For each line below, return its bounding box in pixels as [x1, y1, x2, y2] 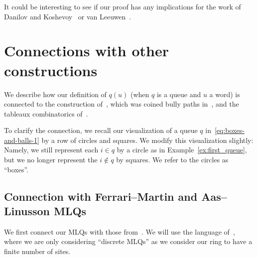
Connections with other [4, 40, 169, 61]
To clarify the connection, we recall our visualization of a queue [4, 125, 198, 135]
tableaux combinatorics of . [4, 108, 88, 119]
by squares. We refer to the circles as [116, 154, 229, 165]
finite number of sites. [4, 246, 71, 257]
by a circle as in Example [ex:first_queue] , [117, 144, 247, 155]
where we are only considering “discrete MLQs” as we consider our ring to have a [4, 236, 253, 247]
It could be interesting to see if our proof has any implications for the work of [4, 1, 241, 11]
